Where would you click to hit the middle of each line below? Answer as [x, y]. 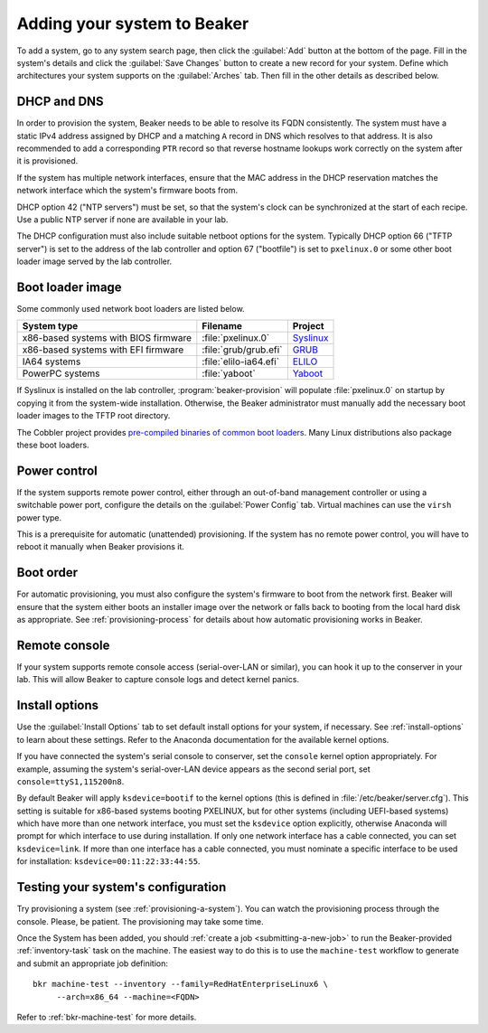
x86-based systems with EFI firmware [103, 350]
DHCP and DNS [60, 102]
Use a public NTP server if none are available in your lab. [122, 219]
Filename [222, 326]
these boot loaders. [53, 445]
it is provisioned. [47, 161]
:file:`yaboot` [229, 373]
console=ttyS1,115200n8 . [70, 781]
